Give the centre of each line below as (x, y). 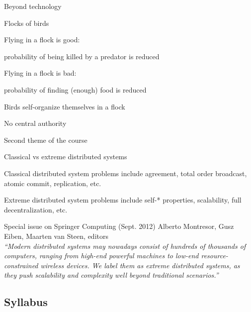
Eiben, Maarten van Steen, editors (56, 236)
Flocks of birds (27, 23)
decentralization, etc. (36, 209)
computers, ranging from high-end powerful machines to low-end (101, 256)
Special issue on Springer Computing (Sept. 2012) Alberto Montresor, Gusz (119, 226)
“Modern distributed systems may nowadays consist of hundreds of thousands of (125, 246)
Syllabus (26, 302)
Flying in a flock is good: (42, 40)
